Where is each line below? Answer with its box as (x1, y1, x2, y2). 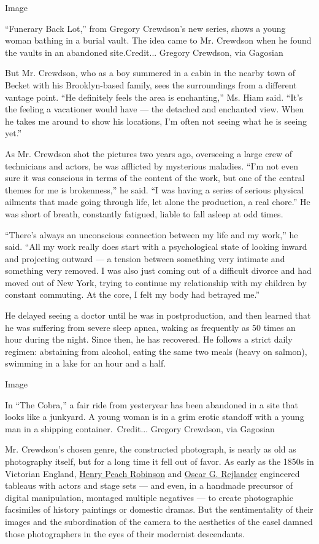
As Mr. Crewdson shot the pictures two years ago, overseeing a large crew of (5, 147, 293, 160)
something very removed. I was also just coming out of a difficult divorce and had (5, 264, 312, 277)
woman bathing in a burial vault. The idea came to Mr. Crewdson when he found (5, 34, 312, 47)
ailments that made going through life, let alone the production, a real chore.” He (5, 195, 310, 208)
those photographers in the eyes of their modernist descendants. (5, 527, 245, 540)
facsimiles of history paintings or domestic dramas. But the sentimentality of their (5, 503, 313, 516)
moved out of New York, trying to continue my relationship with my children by (5, 276, 307, 289)
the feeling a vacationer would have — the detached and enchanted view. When (5, 103, 304, 115)
